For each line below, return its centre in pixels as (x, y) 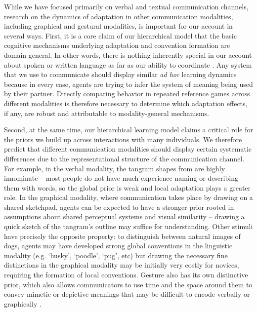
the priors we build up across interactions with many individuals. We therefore (123, 139)
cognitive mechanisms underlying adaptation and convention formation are (117, 45)
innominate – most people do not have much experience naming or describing (121, 178)
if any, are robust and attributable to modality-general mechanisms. (107, 113)
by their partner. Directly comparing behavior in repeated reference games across (127, 94)
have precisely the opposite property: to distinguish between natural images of (122, 236)
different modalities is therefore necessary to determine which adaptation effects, (126, 103)
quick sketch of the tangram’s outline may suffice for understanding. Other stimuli (128, 226)
